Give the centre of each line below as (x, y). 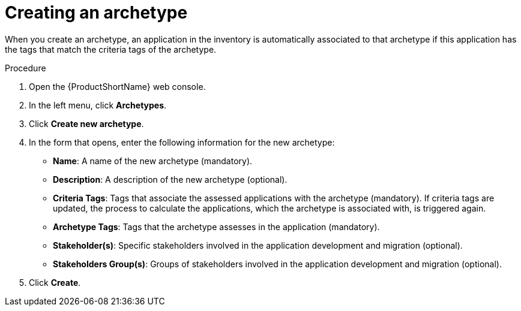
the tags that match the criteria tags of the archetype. (111, 49)
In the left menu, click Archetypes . (98, 105)
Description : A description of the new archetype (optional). (170, 179)
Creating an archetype (96, 13)
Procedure (26, 68)
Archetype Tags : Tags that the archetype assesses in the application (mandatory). (216, 227)
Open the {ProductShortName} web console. (117, 86)
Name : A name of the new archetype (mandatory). (153, 161)
